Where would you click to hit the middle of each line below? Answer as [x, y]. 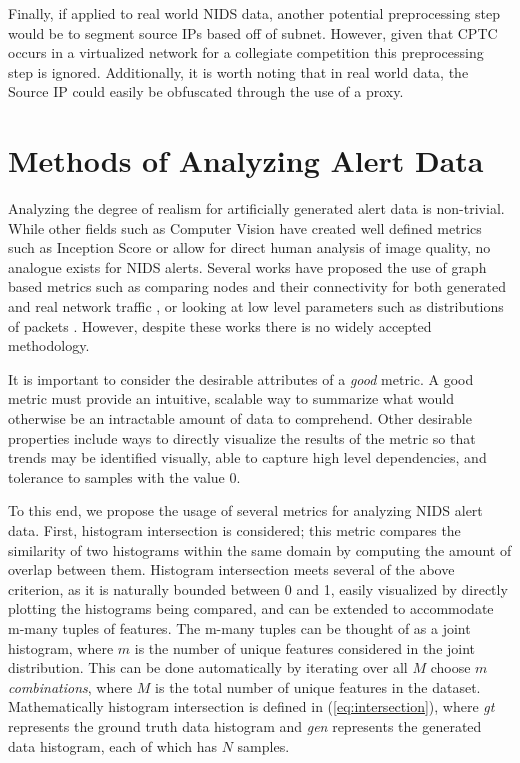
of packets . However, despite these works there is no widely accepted [220, 325]
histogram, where [61, 647]
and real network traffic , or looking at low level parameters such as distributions [256, 306]
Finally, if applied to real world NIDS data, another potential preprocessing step [254, 13]
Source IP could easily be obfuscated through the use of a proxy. [206, 91]
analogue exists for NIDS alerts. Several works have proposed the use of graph [247, 266]
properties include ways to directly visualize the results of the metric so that [242, 437]
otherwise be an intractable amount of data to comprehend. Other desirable [240, 418]
